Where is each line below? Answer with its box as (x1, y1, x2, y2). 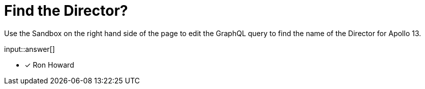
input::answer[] (4, 44, 55, 53)
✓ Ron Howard (24, 60, 74, 69)
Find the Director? (4, 2, 128, 19)
